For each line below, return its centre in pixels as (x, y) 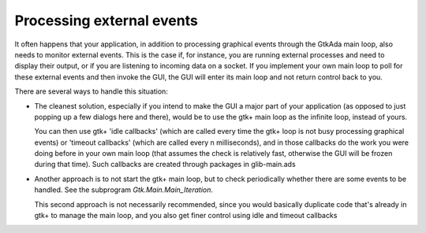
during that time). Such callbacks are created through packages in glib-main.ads (165, 165)
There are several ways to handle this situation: (92, 91)
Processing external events (106, 20)
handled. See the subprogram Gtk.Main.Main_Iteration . (123, 190)
